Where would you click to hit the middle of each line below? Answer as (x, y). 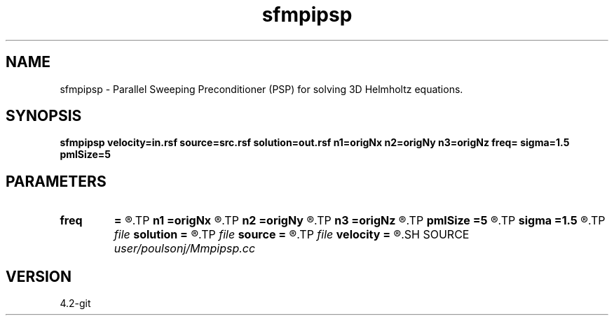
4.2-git (75, 304)
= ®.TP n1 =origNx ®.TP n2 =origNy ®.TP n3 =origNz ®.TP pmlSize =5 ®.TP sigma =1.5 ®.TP (360, 221)
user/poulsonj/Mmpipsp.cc (185, 249)
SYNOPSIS (44, 116)
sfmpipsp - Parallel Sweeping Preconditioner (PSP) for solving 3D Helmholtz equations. (261, 89)
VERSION (39, 276)
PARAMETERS (56, 181)
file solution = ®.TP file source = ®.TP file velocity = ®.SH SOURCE (292, 235)
